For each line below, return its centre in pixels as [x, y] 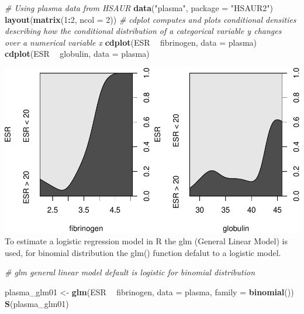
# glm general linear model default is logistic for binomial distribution [130, 272]
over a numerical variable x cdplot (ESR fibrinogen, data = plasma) [131, 42]
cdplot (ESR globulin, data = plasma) [77, 54]
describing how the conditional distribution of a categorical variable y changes [143, 31]
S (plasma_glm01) [37, 303]
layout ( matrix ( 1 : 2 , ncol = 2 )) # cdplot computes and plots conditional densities [151, 19]
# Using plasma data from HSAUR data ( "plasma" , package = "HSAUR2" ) [139, 8]
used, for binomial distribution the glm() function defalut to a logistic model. [143, 252]
